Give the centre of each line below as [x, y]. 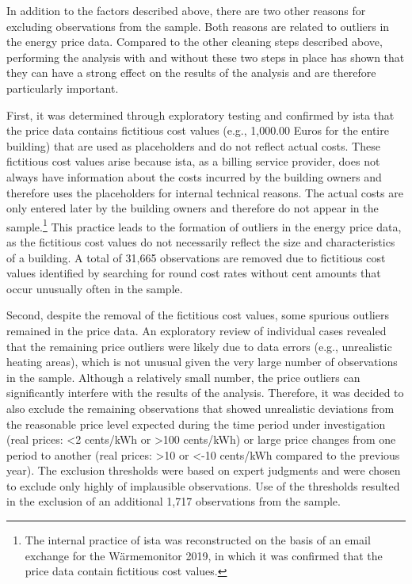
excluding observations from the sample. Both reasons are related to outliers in [198, 26]
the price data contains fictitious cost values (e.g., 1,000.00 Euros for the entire [198, 130]
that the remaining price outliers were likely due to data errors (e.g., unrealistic [199, 346]
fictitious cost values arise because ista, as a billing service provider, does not [193, 161]
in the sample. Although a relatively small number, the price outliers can [183, 377]
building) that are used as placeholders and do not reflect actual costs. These [193, 145]
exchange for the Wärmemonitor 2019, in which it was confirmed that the [204, 555]
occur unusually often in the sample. [95, 288]
